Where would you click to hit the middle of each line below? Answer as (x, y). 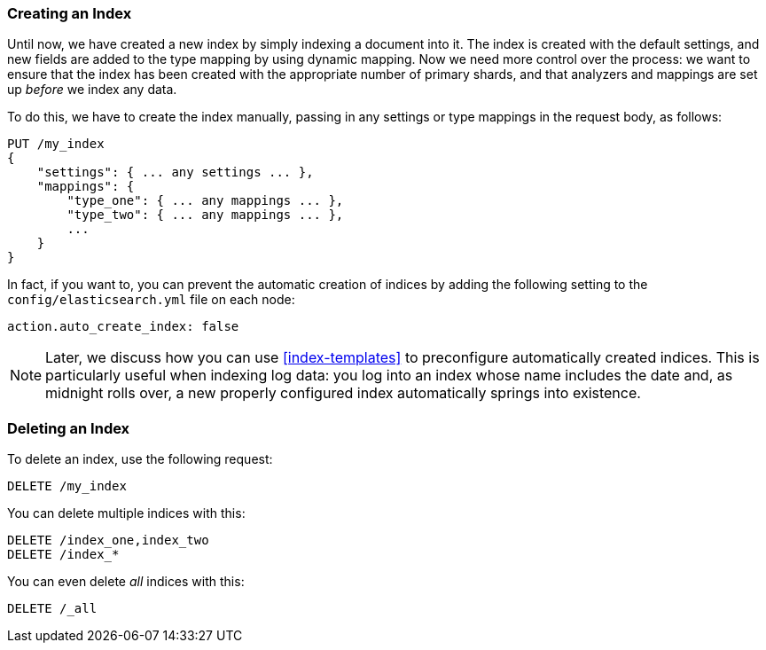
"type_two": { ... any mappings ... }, (205, 215)
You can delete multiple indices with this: (126, 513)
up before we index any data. (92, 90)
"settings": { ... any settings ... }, (175, 172)
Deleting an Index (69, 428)
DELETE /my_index (67, 486)
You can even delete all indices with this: (126, 582)
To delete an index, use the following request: (140, 459)
